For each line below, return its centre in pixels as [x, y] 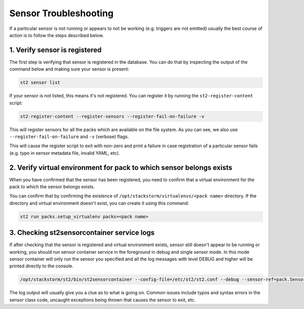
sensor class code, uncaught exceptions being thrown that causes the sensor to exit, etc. [103, 300]
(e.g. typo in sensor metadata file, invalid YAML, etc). [65, 153]
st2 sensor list [40, 83]
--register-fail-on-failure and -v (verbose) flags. [69, 136]
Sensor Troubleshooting [62, 13]
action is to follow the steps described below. [56, 35]
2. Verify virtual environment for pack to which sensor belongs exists [121, 167]
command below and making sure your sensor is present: [69, 69]
